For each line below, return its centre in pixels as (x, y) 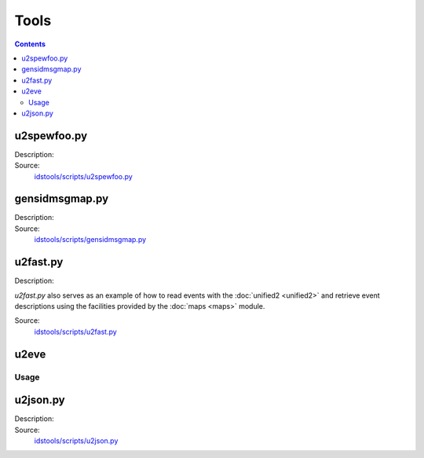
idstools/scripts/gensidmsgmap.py (90, 240)
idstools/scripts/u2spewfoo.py (83, 176)
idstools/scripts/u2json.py (76, 441)
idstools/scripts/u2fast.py (75, 332)
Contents (30, 44)
